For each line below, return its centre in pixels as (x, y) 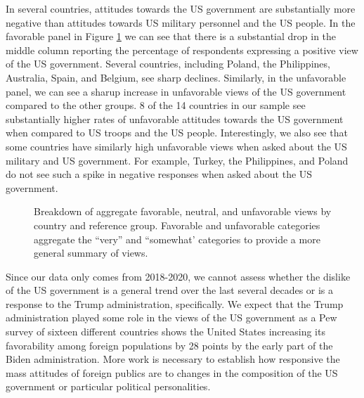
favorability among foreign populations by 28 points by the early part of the (169, 345)
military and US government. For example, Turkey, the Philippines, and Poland (177, 160)
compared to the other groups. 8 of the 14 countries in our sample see (156, 105)
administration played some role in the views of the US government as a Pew (171, 317)
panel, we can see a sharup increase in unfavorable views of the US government (176, 91)
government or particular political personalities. (108, 386)
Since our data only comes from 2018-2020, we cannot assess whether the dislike (178, 276)
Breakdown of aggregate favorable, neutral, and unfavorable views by (183, 211)
